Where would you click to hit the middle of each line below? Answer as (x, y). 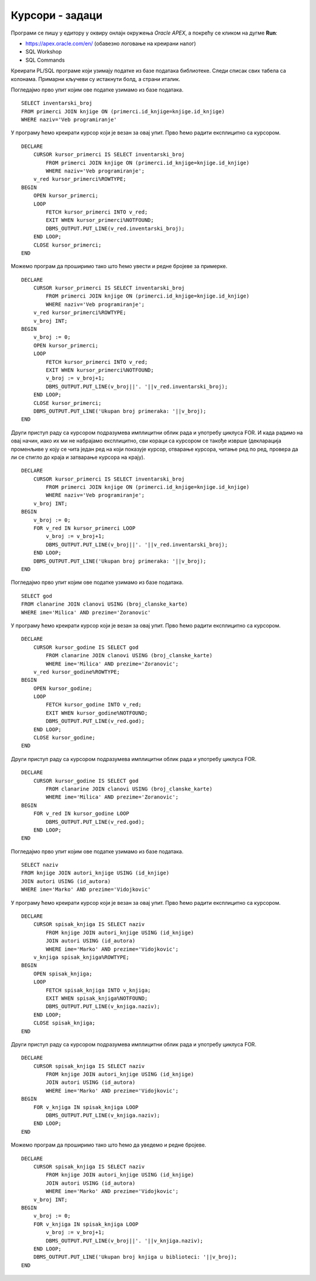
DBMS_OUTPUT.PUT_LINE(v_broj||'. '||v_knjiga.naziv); (125, 1241)
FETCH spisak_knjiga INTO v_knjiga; (99, 990)
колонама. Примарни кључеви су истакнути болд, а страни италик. (96, 79)
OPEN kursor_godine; (63, 688)
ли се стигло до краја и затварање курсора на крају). (78, 457)
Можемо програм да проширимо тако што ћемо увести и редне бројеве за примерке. (119, 266)
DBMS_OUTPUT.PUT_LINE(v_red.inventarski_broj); (115, 228)
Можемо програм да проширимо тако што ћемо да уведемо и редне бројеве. (109, 1145)
